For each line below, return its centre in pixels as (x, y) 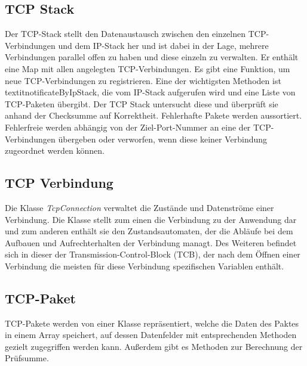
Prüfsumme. (27, 358)
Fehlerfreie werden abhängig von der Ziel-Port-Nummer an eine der (128, 127)
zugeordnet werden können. (55, 151)
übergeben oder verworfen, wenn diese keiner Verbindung (163, 139)
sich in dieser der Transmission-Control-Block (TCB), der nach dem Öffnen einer (153, 254)
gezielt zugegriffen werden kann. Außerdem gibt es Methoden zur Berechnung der (154, 346)
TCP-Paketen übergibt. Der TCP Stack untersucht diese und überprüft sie (142, 103)
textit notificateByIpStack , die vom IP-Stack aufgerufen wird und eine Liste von (150, 92)
